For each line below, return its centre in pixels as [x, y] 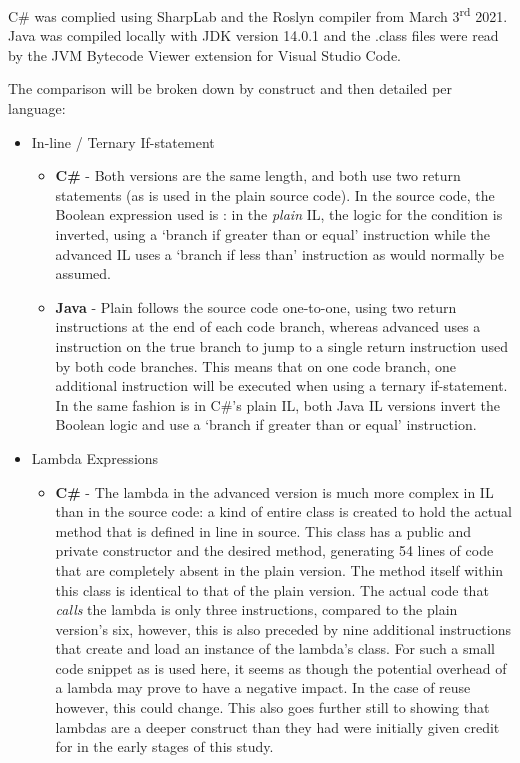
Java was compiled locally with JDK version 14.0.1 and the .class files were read [253, 35]
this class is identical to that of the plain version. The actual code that [272, 589]
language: [37, 108]
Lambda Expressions [95, 457]
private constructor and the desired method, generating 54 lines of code [274, 550]
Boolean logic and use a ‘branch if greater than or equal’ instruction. [266, 424]
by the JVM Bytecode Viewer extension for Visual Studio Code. [205, 54]
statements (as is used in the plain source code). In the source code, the [275, 194]
